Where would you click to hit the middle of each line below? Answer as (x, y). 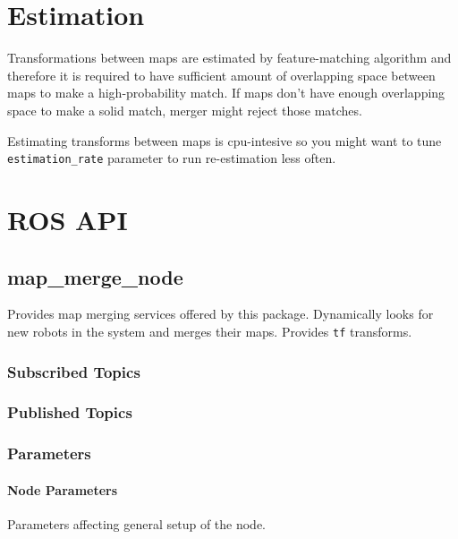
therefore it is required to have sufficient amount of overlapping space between (221, 75)
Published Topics (70, 412)
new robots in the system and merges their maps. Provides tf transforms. (210, 331)
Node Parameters (63, 489)
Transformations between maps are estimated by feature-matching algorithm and (229, 58)
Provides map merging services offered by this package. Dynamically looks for (221, 314)
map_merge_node (95, 276)
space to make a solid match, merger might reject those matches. (185, 110)
